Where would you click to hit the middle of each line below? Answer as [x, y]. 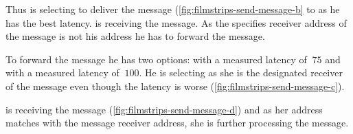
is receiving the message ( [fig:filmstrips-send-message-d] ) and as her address [164, 109]
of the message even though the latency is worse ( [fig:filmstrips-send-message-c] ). [175, 86]
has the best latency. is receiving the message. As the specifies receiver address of [176, 22]
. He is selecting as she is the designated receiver [241, 72]
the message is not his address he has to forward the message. [135, 36]
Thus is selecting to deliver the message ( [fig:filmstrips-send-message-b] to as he [173, 9]
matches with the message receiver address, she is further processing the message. [177, 123]
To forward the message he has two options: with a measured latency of [156, 59]
